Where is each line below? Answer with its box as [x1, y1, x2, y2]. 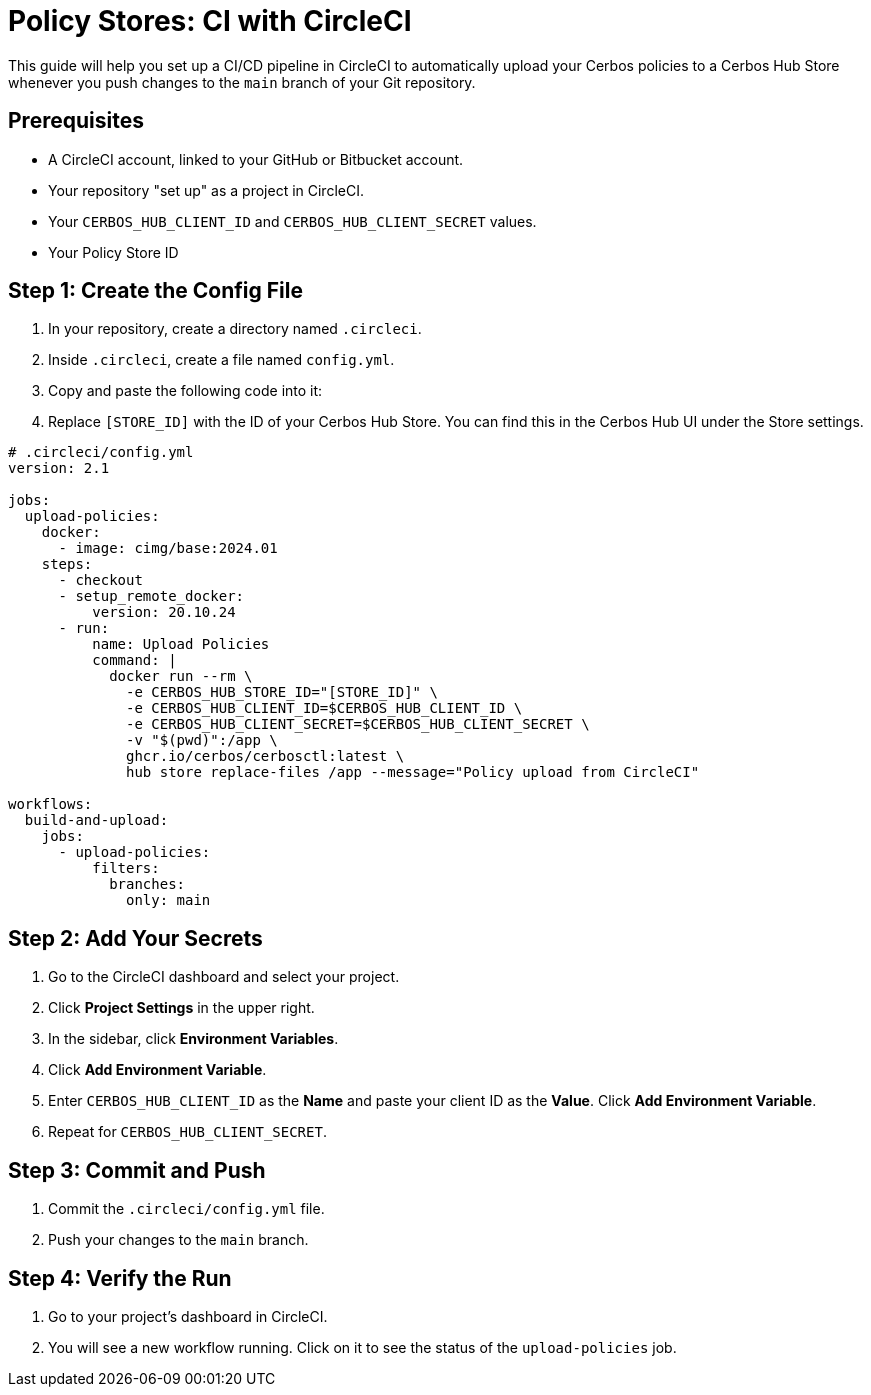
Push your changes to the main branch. [48, 1231, 309, 1249]
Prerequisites [8, 108, 144, 134]
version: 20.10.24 [92, 604, 236, 621]
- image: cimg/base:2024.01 [58, 540, 278, 557]
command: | [92, 652, 177, 669]
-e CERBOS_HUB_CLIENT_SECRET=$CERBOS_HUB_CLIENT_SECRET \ [126, 716, 590, 733]
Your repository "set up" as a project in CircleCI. [48, 181, 364, 199]
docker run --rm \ [109, 668, 253, 685]
